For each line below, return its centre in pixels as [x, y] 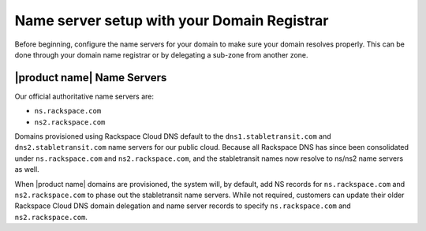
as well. [27, 170]
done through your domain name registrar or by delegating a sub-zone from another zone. [161, 54]
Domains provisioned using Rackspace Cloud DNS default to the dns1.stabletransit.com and [173, 136]
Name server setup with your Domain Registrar [172, 20]
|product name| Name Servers [91, 78]
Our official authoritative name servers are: [84, 96]
